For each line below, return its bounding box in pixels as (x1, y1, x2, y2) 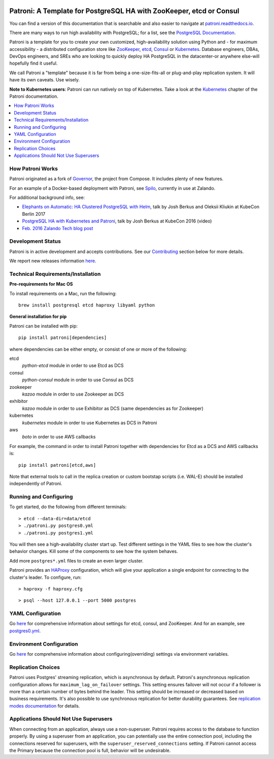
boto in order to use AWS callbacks (22, 434, 96, 440)
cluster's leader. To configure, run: (9, 574, 82, 580)
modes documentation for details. (9, 702, 80, 709)
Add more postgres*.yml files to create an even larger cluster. (9, 557, 144, 564)
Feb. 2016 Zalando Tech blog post (22, 225, 93, 231)
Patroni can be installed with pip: (9, 323, 78, 329)
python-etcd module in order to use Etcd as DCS (22, 362, 124, 369)
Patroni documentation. (9, 93, 58, 99)
